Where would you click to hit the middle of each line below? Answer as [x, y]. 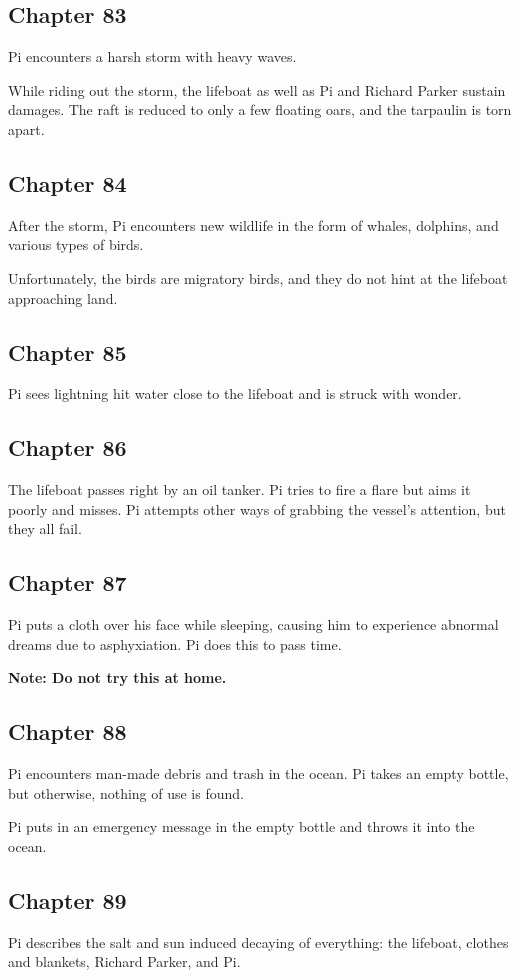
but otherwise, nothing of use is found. [126, 792]
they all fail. [45, 528]
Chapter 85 [67, 351]
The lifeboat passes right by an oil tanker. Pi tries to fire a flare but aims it [239, 489]
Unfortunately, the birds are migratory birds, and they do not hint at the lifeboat [258, 277]
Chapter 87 [67, 582]
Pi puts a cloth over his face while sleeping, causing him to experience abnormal [253, 624]
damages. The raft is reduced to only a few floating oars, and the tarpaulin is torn [260, 109]
